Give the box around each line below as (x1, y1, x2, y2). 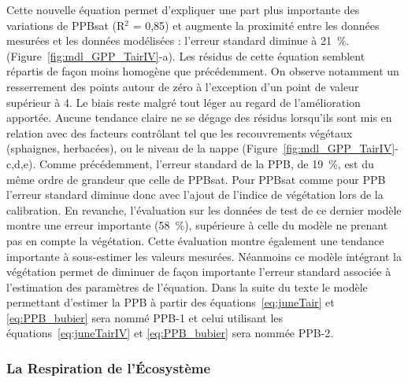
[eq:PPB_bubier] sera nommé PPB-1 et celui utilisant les (6, 309, 284, 325)
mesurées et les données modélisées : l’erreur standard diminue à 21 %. (6, 32, 350, 49)
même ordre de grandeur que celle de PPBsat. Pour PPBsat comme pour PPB (6, 171, 386, 187)
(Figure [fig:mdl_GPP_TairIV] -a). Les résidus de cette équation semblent (6, 47, 365, 64)
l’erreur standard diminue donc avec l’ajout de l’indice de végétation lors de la (6, 186, 384, 203)
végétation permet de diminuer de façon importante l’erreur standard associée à (6, 263, 391, 280)
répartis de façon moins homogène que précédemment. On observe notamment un (6, 63, 399, 79)
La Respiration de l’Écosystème (6, 358, 211, 377)
